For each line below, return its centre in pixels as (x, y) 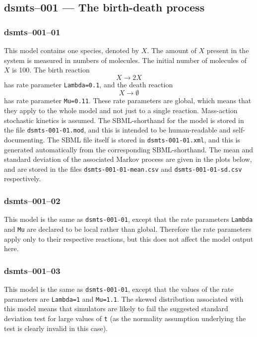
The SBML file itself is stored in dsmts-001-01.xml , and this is (144, 139)
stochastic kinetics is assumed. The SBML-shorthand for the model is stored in (124, 120)
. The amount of (172, 50)
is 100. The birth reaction (51, 70)
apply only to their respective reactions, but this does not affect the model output (129, 238)
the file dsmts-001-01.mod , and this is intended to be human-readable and (117, 130)
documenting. (25, 139)
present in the (228, 50)
